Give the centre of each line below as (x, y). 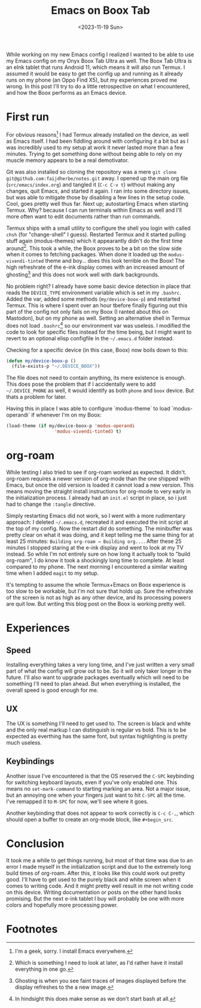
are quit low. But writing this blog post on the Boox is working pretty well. (96, 604)
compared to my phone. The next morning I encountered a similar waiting (97, 566)
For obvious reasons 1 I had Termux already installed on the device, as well (98, 134)
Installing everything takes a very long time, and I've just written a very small (100, 664)
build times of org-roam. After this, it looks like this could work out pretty (96, 873)
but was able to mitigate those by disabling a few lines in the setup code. (96, 197)
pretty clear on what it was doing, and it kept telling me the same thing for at (100, 535)
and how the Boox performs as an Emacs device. (67, 92)
